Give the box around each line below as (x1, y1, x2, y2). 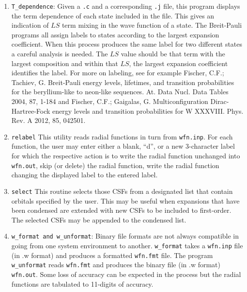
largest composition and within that (11, 58, 118, 68)
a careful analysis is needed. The (11, 49, 108, 59)
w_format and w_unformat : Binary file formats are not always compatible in (11, 231, 239, 241)
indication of (11, 20, 49, 30)
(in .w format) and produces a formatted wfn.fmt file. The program (11, 250, 213, 260)
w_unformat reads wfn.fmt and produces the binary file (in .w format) (11, 259, 221, 270)
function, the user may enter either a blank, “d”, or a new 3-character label (11, 141, 235, 151)
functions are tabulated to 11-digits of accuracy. (11, 278, 154, 289)
